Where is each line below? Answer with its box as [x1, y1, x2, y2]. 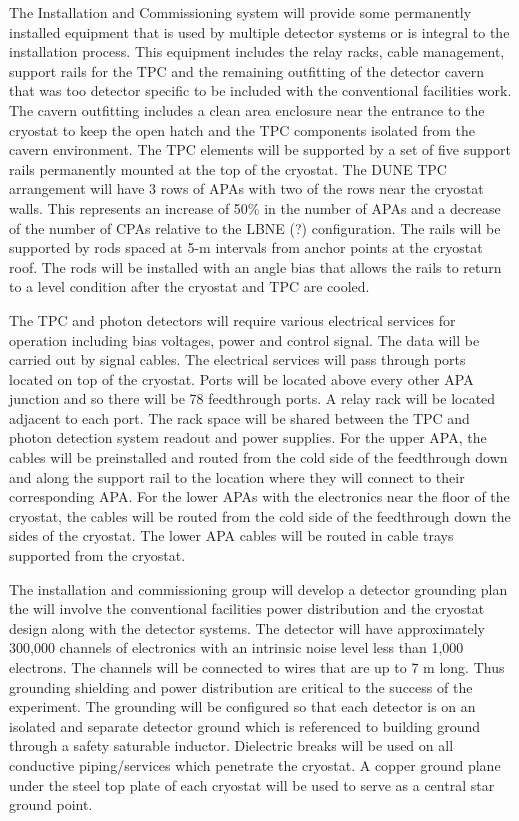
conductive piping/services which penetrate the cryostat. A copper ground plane [9, 754, 501, 775]
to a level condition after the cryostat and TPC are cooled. [9, 276, 370, 297]
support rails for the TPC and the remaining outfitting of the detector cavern [9, 60, 485, 81]
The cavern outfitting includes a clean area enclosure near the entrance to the [9, 99, 485, 120]
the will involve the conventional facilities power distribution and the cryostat [9, 598, 485, 619]
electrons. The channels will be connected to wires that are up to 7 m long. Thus [9, 657, 505, 677]
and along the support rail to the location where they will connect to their [9, 466, 465, 487]
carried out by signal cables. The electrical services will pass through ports [9, 349, 466, 370]
